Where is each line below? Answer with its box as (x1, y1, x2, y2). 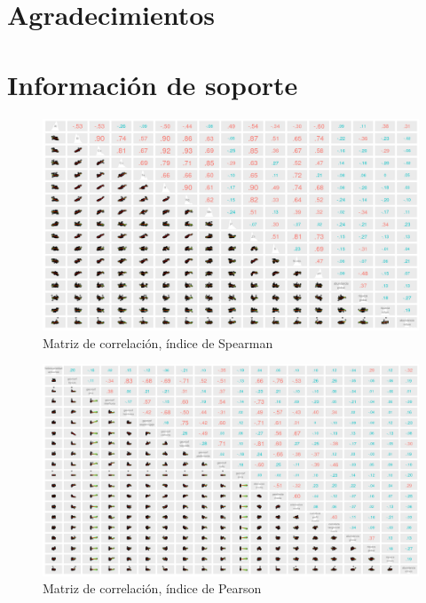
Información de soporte (7, 66, 298, 102)
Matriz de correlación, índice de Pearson (43, 579, 262, 598)
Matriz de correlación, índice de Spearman (43, 333, 273, 352)
